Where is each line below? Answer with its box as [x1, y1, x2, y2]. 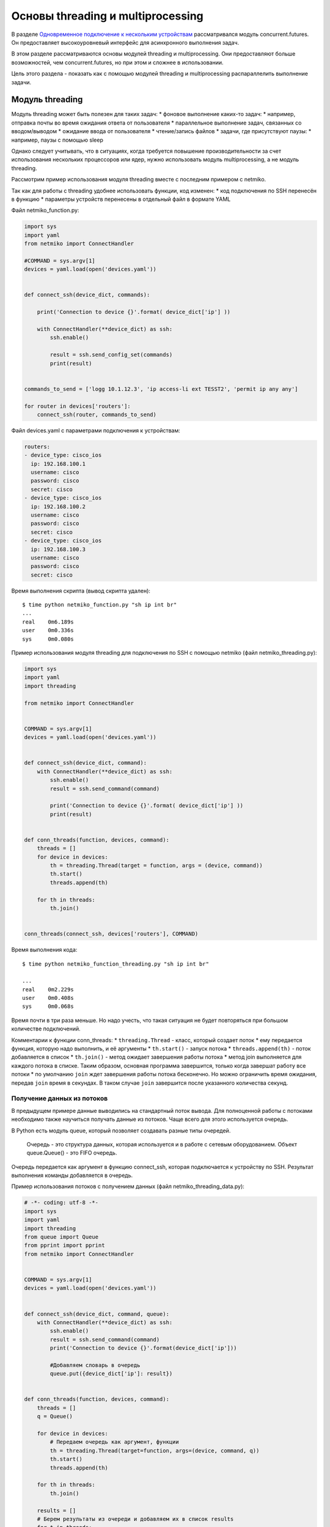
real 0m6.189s [22, 618, 74, 625]
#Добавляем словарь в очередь [50, 1361, 141, 1368]
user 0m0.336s [22, 627, 74, 634]
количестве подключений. [11, 1025, 81, 1032]
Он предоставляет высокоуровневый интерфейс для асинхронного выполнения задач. [11, 38, 240, 46]
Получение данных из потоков [11, 1094, 108, 1102]
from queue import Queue [24, 1234, 99, 1241]
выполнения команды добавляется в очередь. [11, 1172, 133, 1179]
